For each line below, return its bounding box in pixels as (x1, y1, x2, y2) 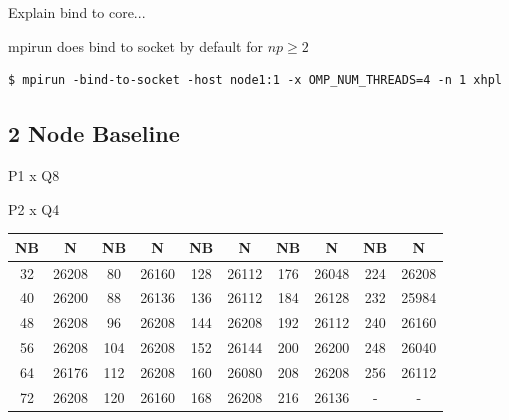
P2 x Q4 (8, 198, 60, 219)
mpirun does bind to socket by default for (8, 35, 263, 56)
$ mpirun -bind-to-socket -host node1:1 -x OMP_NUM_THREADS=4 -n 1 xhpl (8, 73, 502, 88)
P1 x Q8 (8, 164, 60, 185)
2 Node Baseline (8, 118, 180, 149)
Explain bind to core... (8, 2, 146, 22)
